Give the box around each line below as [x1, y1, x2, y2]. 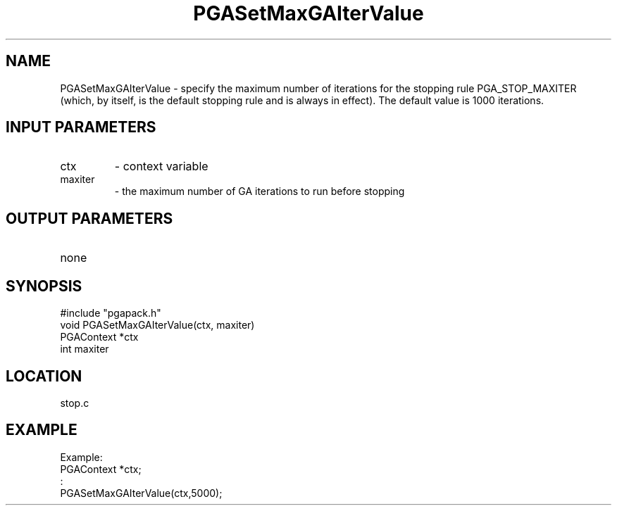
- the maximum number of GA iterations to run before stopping [114, 185, 405, 198]
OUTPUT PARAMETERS [6, 209, 173, 227]
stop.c [60, 396, 89, 409]
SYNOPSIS [6, 277, 82, 295]
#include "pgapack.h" [60, 307, 161, 320]
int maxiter [60, 343, 109, 355]
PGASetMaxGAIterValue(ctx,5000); [60, 486, 223, 499]
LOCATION [6, 367, 82, 385]
